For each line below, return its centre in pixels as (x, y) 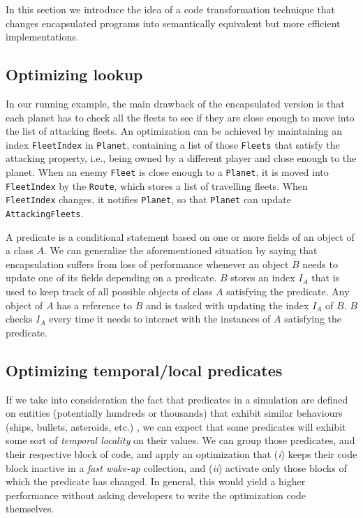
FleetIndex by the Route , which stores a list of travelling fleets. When (157, 185)
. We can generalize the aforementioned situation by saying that (180, 250)
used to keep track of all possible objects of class (109, 291)
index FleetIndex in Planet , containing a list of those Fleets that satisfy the (173, 144)
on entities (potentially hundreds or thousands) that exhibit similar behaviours (174, 413)
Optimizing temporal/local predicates (144, 370)
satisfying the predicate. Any (288, 291)
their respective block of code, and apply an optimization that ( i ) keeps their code (181, 453)
